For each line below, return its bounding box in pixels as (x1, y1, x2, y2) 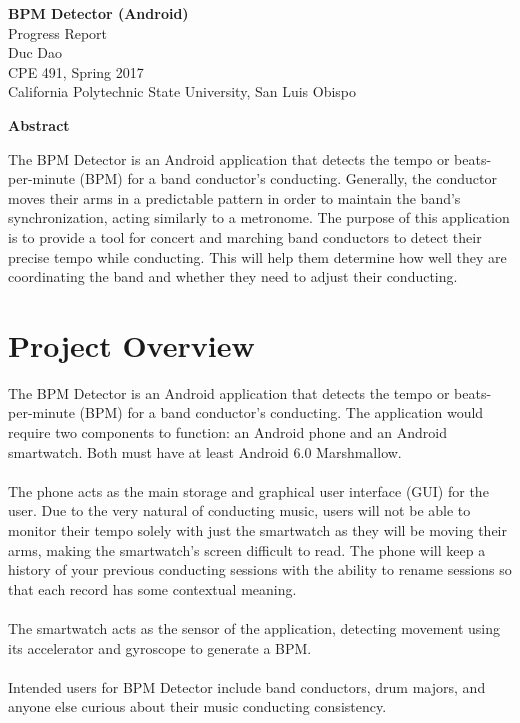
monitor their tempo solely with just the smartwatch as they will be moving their (8, 520, 508, 540)
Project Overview (8, 324, 255, 365)
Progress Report (8, 22, 108, 43)
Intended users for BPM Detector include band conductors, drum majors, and (8, 676, 486, 697)
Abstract (8, 114, 70, 135)
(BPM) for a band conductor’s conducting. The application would (79, 402, 484, 423)
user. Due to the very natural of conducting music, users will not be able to (8, 500, 471, 521)
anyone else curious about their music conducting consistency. (8, 696, 387, 717)
